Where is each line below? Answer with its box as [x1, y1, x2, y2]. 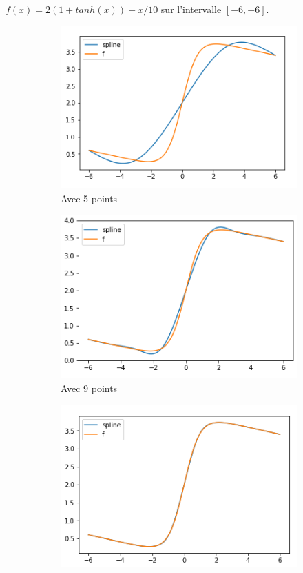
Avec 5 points [61, 191, 118, 205]
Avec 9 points [61, 381, 118, 395]
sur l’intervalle [160, 2, 222, 16]
